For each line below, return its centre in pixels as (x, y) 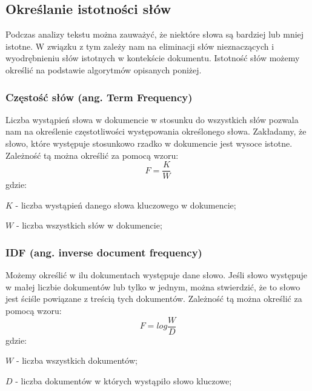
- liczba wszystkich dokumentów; (77, 360)
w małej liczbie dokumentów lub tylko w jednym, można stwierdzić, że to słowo (153, 286)
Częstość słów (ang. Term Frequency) (99, 97)
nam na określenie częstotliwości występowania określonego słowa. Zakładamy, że (156, 131)
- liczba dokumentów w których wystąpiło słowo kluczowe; (124, 380)
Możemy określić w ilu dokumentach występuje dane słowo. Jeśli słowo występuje (157, 275)
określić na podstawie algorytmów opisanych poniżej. (104, 69)
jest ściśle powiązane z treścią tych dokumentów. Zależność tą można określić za (154, 299)
